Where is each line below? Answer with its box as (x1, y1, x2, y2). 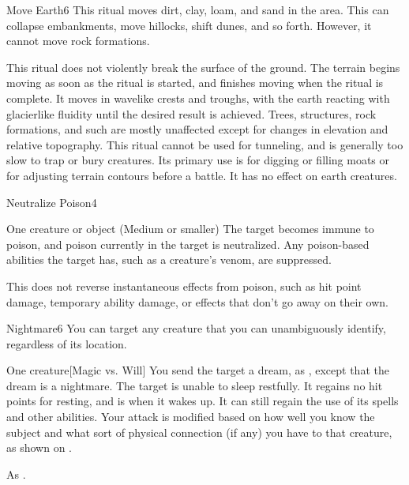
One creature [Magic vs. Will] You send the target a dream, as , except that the (6, 362, 389, 378)
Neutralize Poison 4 (6, 194, 97, 210)
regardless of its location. (6, 335, 127, 352)
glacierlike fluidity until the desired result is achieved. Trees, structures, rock (6, 105, 377, 122)
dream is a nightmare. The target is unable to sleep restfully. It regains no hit (6, 377, 383, 393)
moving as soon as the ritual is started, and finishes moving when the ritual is (6, 74, 384, 91)
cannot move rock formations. (6, 32, 150, 49)
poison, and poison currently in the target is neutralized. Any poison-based (6, 235, 370, 252)
